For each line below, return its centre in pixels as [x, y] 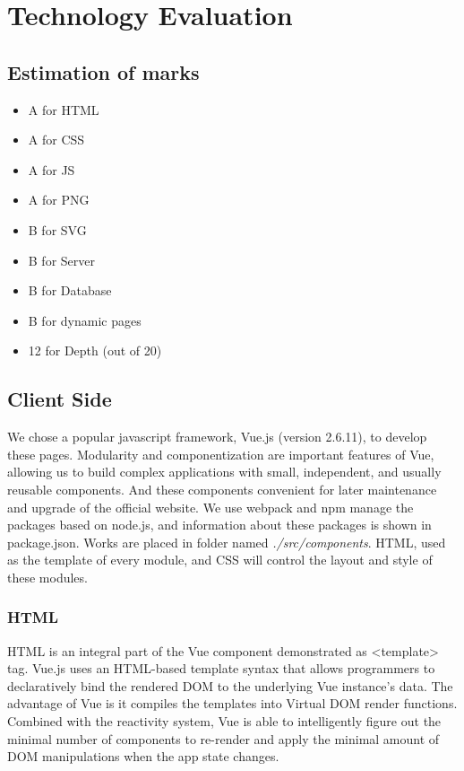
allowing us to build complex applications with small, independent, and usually [224, 472]
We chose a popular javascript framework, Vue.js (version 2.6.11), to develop [217, 437]
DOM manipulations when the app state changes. [143, 756]
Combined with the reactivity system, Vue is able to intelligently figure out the [224, 721]
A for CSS [56, 140]
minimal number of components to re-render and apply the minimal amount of [223, 738]
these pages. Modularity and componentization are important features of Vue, [221, 454]
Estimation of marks [103, 71]
